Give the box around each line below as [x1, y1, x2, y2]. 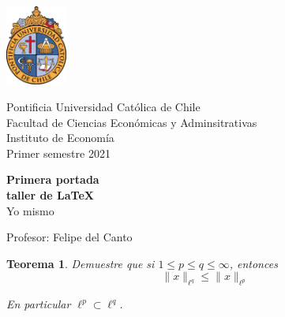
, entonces [229, 255, 278, 271]
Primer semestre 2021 [6, 144, 111, 161]
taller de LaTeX [6, 187, 94, 203]
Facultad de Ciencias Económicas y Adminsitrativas [6, 114, 257, 130]
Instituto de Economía [6, 129, 114, 146]
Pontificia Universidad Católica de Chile [6, 99, 201, 115]
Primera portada [6, 171, 99, 188]
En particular [6, 296, 71, 312]
